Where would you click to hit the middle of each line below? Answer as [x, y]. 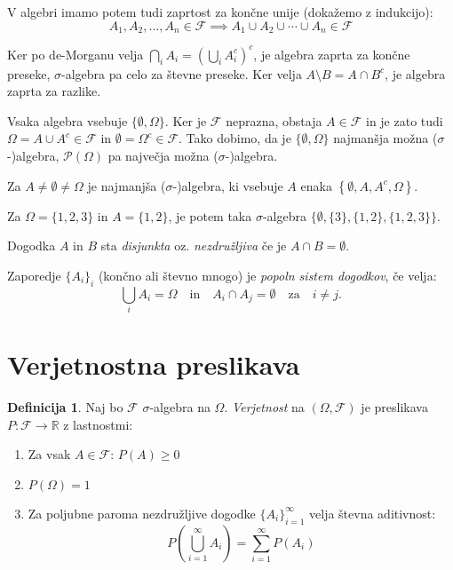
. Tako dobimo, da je [235, 138]
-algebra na [180, 406]
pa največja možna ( [163, 155]
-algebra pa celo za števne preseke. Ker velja [182, 73]
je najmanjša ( [127, 185]
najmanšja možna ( [385, 138]
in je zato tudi [404, 120]
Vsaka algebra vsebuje [68, 120]
